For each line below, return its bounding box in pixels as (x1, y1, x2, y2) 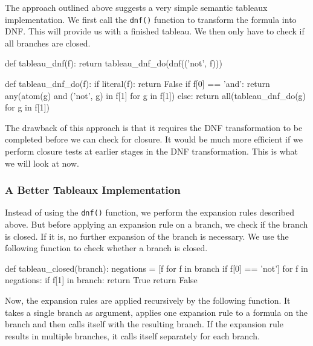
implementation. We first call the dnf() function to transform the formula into (5, 13, 297, 25)
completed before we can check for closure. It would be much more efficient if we (5, 133, 303, 146)
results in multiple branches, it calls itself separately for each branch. (5, 329, 260, 342)
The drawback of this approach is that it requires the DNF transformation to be (5, 121, 303, 133)
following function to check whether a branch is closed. (5, 242, 208, 254)
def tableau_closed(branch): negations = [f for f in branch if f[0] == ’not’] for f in (5, 261, 308, 274)
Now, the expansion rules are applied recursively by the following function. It (5, 294, 291, 307)
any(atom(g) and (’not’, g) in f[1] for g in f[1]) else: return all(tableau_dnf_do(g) (5, 89, 306, 101)
